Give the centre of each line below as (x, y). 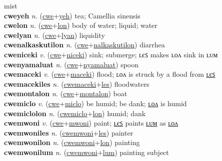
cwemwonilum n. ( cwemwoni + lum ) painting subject (86, 152)
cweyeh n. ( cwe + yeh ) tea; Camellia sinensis (72, 15)
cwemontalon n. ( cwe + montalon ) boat (66, 93)
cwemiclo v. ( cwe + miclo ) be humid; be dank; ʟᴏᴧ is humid (95, 103)
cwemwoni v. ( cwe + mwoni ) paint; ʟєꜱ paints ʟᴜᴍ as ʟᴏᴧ (91, 123)
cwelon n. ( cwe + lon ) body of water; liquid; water (81, 25)
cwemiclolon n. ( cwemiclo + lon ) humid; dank (75, 113)
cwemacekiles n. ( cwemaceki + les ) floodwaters (77, 83)
